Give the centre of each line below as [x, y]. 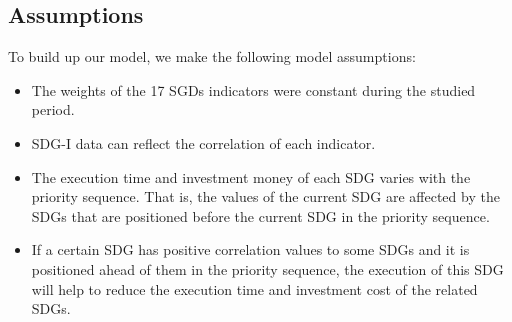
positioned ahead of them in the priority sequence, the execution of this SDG [267, 268]
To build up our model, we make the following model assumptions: [212, 56]
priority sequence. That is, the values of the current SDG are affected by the [265, 196]
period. [53, 109]
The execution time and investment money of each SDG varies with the [251, 176]
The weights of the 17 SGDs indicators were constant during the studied [253, 89]
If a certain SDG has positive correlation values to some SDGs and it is [250, 249]
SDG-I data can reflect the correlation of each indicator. [203, 142]
